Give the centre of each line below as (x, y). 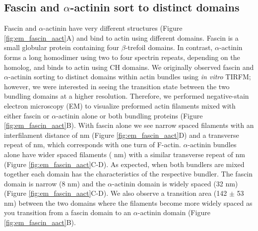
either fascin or (27, 115)
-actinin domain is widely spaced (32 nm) (175, 183)
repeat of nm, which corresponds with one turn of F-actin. (93, 144)
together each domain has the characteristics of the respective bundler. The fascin (129, 174)
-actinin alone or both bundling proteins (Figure (129, 115)
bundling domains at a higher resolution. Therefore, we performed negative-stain (127, 96)
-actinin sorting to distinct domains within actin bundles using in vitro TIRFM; (129, 77)
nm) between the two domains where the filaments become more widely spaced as (128, 202)
